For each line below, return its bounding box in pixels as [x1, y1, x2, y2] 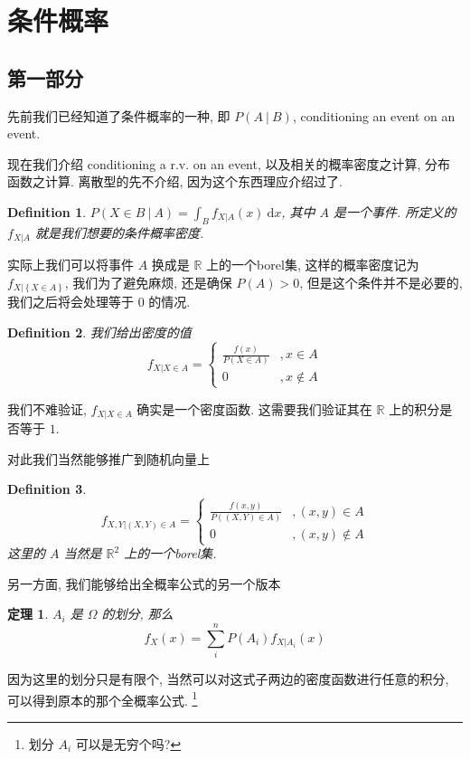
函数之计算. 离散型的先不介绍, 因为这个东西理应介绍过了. [7, 172, 343, 191]
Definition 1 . [7, 202, 87, 221]
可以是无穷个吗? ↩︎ [75, 734, 182, 753]
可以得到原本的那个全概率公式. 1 [7, 688, 198, 709]
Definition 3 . [7, 479, 87, 498]
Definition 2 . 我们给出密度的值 [7, 322, 192, 341]
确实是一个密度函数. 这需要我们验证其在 [136, 399, 372, 418]
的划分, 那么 [101, 604, 174, 623]
